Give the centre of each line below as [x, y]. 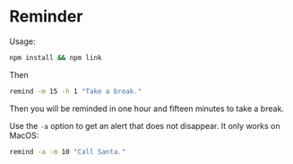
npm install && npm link [56, 57]
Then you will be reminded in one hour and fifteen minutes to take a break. [147, 108]
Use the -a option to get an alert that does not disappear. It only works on [145, 125]
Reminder [46, 17]
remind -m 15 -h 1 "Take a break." [76, 91]
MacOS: [24, 135]
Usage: [22, 41]
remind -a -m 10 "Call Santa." [68, 151]
